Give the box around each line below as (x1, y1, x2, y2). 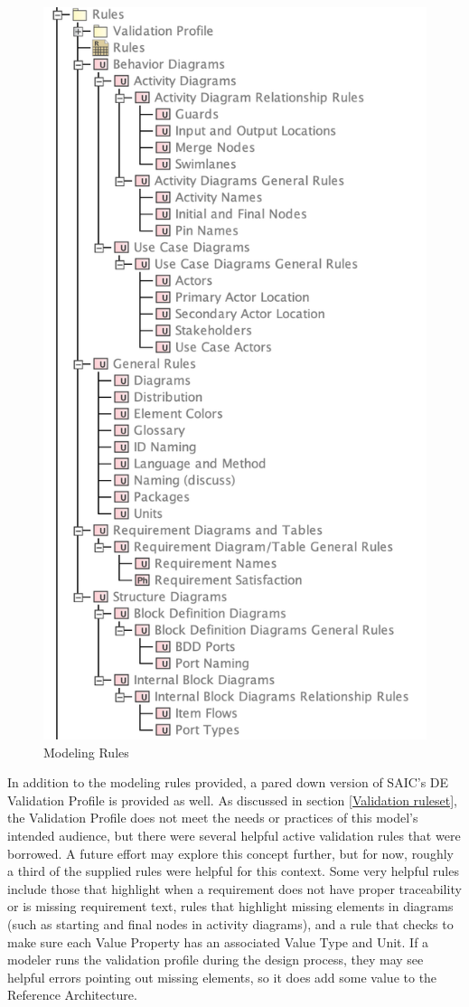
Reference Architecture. (7, 985, 137, 1004)
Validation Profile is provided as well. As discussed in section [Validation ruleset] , (7, 790, 457, 809)
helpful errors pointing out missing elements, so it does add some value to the (7, 967, 437, 986)
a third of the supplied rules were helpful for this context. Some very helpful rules (7, 861, 459, 880)
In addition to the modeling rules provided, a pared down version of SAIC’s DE (7, 773, 449, 792)
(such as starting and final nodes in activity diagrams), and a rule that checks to (7, 914, 454, 933)
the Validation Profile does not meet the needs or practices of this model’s (7, 808, 418, 827)
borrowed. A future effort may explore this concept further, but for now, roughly (7, 843, 454, 862)
